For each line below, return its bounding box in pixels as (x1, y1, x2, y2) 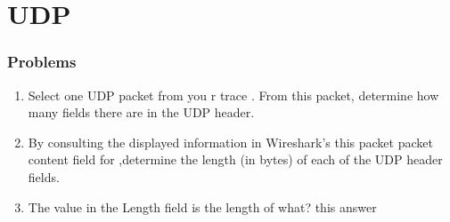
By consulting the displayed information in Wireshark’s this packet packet (28, 132, 433, 151)
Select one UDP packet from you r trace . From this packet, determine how (28, 85, 439, 104)
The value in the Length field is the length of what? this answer (28, 197, 377, 216)
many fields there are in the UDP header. (28, 103, 255, 122)
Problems (7, 51, 77, 73)
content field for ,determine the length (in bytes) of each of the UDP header (28, 150, 443, 169)
